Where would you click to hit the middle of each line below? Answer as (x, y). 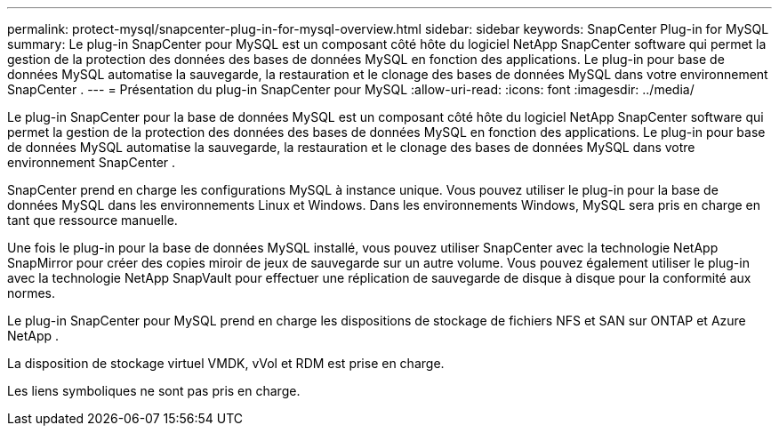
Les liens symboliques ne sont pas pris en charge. (154, 391)
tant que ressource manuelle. (92, 220)
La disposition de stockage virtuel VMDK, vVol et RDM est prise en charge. (226, 363)
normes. (32, 293)
